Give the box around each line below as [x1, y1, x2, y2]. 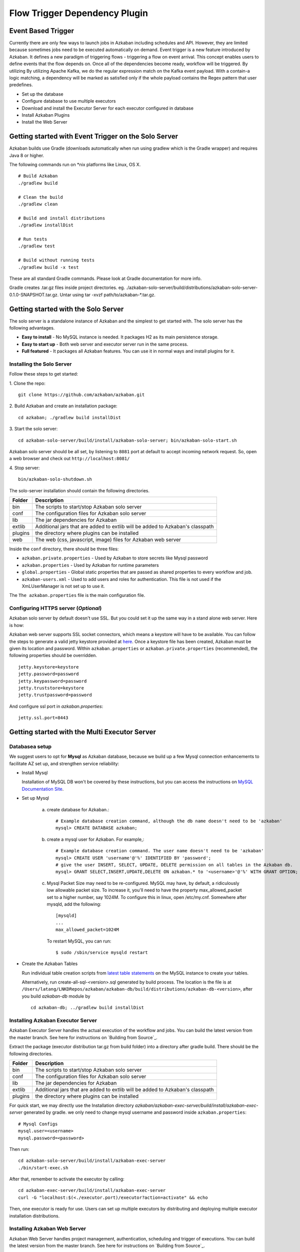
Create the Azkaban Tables [21, 961, 78, 967]
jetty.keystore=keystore [18, 664, 79, 670]
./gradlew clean [18, 201, 58, 207]
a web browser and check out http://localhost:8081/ [9, 456, 130, 462]
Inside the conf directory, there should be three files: [9, 546, 119, 552]
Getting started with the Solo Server [9, 304, 124, 313]
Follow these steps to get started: [9, 371, 78, 377]
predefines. [9, 82, 33, 88]
